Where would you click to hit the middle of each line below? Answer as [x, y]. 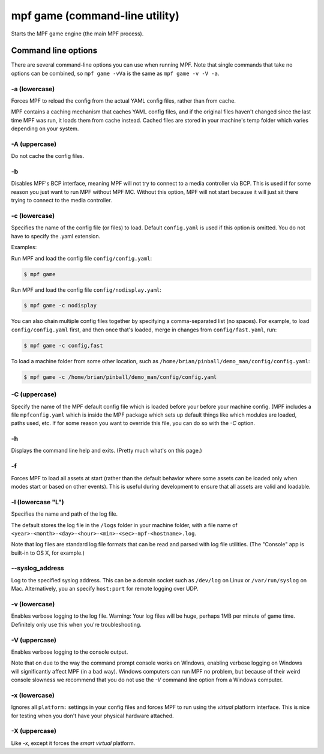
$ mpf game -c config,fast [63, 345]
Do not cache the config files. [48, 156]
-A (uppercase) [34, 144]
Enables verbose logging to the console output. [70, 652]
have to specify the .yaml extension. [56, 236]
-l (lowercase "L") [37, 502]
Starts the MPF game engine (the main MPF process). [77, 34]
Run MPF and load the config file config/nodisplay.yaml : [86, 290]
